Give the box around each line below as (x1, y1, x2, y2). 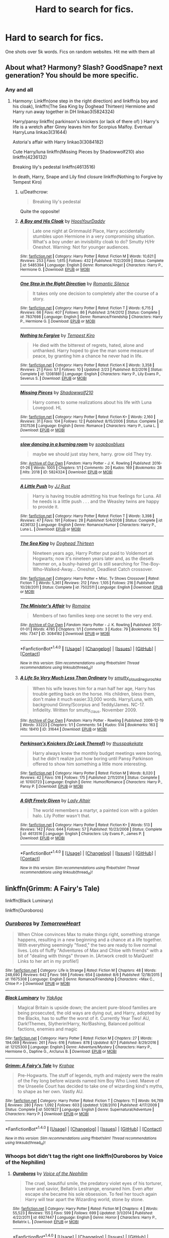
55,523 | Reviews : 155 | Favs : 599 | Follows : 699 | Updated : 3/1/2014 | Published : (12, 1210, 153, 1215)
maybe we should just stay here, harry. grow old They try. (32, 451, 152, 457)
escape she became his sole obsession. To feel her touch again (25, 1191, 157, 1197)
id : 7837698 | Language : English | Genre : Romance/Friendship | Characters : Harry (20, 314, 163, 319)
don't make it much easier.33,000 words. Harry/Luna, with (32, 696, 153, 702)
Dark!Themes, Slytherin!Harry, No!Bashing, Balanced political (17, 1021, 145, 1027)
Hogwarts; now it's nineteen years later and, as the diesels (32, 555, 154, 561)
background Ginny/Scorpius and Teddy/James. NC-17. (32, 702, 145, 708)
